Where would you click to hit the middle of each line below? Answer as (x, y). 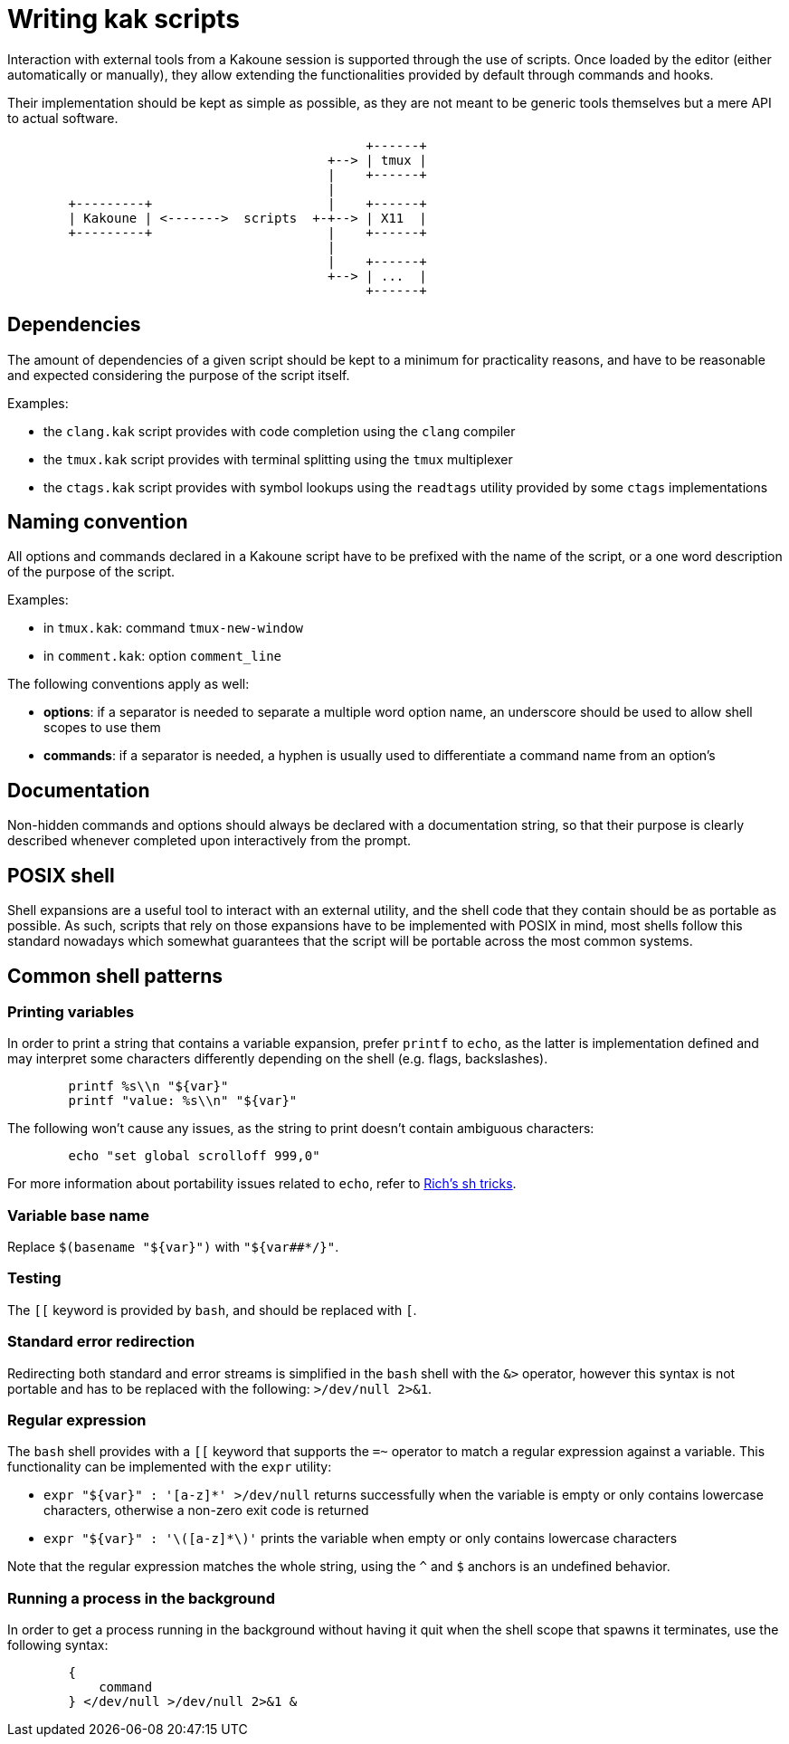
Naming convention (98, 522)
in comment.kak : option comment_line (162, 656)
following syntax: (58, 1645)
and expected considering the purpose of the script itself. (179, 375)
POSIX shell (61, 875)
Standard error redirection (101, 1342)
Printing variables (71, 1011)
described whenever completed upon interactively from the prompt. (209, 841)
